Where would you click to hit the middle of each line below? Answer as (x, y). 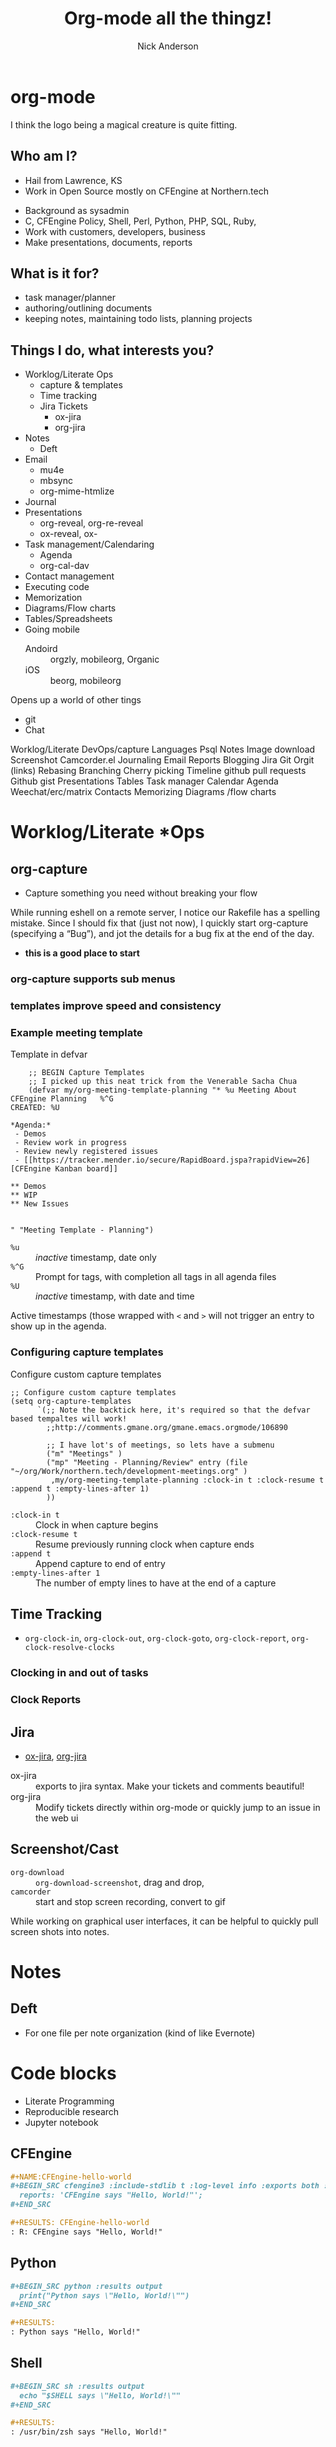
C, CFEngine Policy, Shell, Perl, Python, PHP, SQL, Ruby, (140, 221)
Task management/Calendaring (89, 544)
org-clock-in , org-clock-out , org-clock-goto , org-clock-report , (157, 1638)
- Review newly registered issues (86, 1152)
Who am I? (44, 156)
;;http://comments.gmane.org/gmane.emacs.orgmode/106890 (167, 1427)
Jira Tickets (63, 406)
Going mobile (52, 629)
